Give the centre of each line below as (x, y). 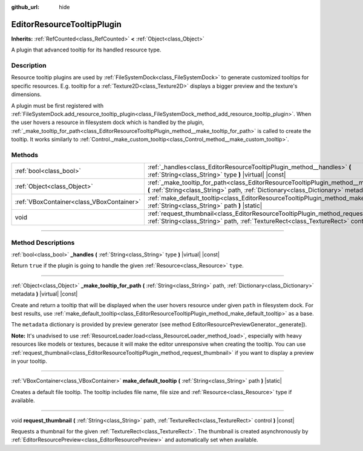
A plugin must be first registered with (57, 105)
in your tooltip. (29, 361)
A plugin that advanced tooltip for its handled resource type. (86, 50)
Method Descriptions (43, 242)
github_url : (25, 7)
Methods (25, 155)
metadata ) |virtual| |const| (44, 294)
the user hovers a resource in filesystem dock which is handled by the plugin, (108, 122)
